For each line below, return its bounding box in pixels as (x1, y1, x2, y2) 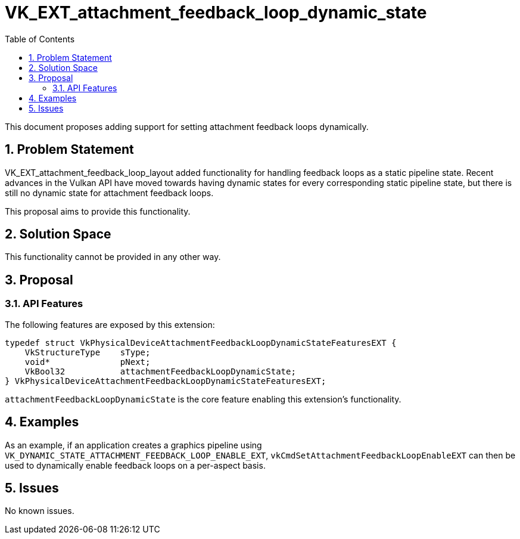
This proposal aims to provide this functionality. (5, 206, 191, 216)
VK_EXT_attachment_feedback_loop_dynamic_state (5, 2, 427, 23)
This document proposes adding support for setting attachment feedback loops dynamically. (5, 121, 369, 132)
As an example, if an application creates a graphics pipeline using (5, 439, 262, 450)
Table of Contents (5, 33, 75, 44)
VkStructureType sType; (24, 347, 151, 357)
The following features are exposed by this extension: (5, 319, 215, 330)
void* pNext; (24, 357, 151, 367)
